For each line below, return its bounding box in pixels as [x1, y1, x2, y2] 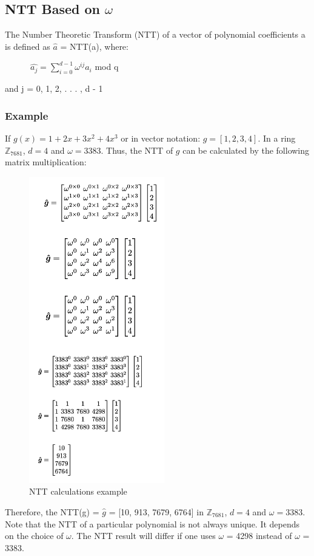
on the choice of [5, 529, 64, 542]
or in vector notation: [121, 132, 201, 144]
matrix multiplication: [5, 156, 87, 168]
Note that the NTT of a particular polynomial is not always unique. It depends [5, 517, 300, 530]
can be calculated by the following [182, 143, 310, 156]
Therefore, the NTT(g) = [5, 505, 99, 518]
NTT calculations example [29, 485, 127, 498]
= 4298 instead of [226, 529, 292, 542]
